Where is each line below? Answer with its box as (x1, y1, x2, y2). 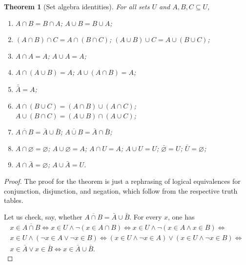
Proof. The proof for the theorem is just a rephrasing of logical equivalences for (4, 176, 241, 186)
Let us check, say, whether (4, 211, 82, 221)
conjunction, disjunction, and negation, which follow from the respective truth (4, 185, 238, 196)
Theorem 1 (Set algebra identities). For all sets (4, 1, 150, 11)
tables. (4, 195, 23, 205)
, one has (168, 211, 195, 221)
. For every (129, 211, 162, 221)
